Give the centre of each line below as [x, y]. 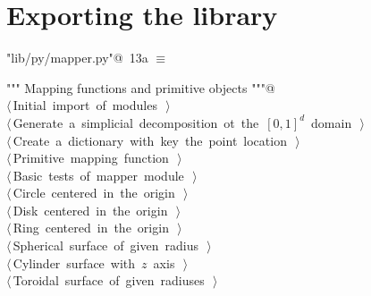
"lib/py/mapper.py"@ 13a [77, 58]
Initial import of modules [85, 105]
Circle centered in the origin [94, 193]
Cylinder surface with [74, 262]
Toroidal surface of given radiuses [109, 280]
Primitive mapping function [91, 158]
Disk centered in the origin [90, 210]
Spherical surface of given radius [105, 245]
